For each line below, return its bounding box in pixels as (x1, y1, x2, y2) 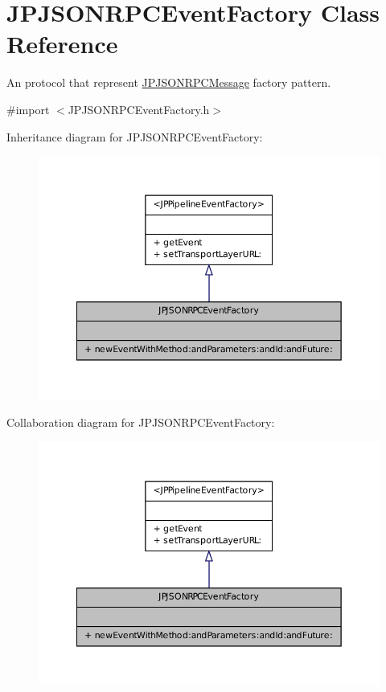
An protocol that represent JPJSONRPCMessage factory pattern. (6, 74, 331, 91)
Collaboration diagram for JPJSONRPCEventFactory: (6, 413, 275, 430)
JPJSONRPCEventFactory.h (68, 100, 210, 117)
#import (6, 100, 50, 117)
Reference (6, 27, 118, 60)
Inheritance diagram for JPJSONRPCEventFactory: (6, 128, 263, 145)
